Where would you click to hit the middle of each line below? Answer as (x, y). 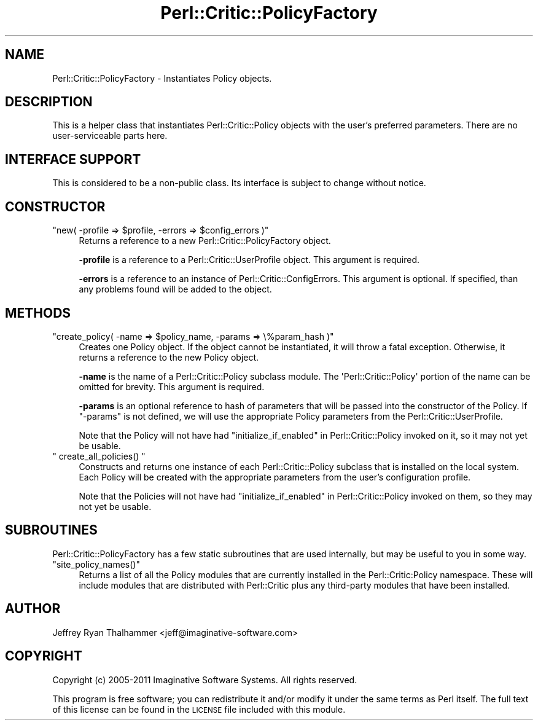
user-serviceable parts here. (110, 136)
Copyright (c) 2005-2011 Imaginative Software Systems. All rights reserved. (205, 680)
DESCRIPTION (49, 102)
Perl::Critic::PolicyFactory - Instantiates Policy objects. (162, 78)
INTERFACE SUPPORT (73, 159)
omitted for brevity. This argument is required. (172, 386)
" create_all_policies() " (99, 456)
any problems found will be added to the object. (175, 289)
